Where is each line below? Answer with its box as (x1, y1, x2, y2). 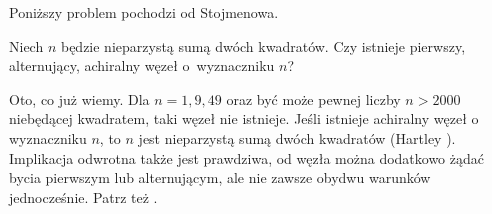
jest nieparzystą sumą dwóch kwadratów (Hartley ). (138, 127, 456, 148)
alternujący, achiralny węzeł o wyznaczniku (9, 55, 275, 76)
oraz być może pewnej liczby (226, 88, 401, 109)
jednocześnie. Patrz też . (9, 186, 158, 207)
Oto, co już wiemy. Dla (9, 88, 150, 109)
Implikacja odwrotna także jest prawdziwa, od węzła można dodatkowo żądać (9, 147, 484, 168)
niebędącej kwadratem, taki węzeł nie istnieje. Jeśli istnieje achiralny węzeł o (9, 108, 479, 129)
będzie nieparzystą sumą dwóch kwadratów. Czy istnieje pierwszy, (60, 35, 466, 56)
